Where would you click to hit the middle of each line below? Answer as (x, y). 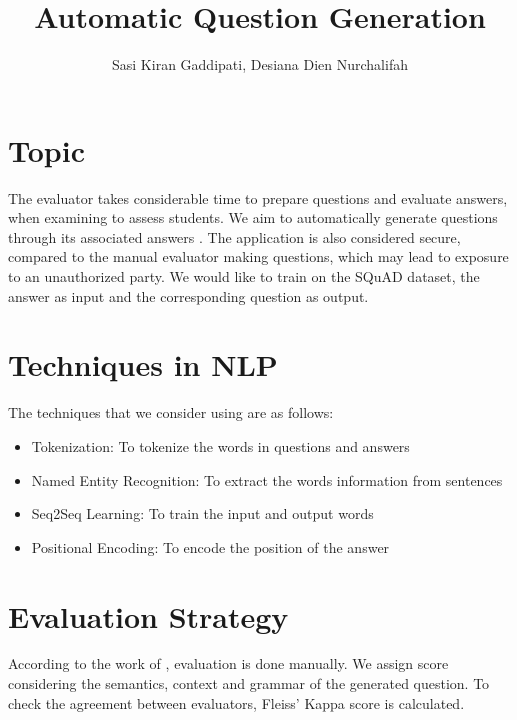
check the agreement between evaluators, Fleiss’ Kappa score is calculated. (236, 702)
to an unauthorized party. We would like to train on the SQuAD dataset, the (244, 276)
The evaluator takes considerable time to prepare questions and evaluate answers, (258, 197)
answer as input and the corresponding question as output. (188, 295)
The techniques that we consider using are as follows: (171, 412)
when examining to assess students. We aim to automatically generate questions (253, 217)
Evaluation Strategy (148, 615)
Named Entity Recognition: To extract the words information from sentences (267, 479)
